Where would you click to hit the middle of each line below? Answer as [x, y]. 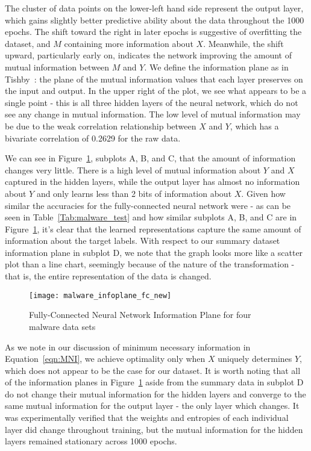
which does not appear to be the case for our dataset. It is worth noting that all [153, 370]
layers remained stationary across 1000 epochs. [91, 441]
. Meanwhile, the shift [243, 43]
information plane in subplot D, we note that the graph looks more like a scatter [154, 252]
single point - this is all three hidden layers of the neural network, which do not [152, 102]
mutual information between [57, 67]
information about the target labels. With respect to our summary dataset [143, 241]
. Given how [263, 193]
